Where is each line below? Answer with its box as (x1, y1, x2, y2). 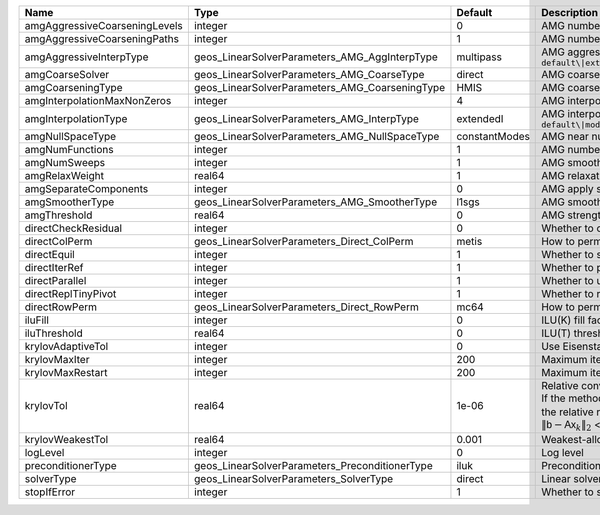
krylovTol (24, 399, 69, 413)
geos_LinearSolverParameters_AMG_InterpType (193, 111, 420, 125)
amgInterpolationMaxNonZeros (24, 94, 172, 107)
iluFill (24, 313, 50, 327)
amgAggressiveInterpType (24, 50, 149, 64)
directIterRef (24, 261, 84, 274)
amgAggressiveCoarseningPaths (24, 32, 180, 45)
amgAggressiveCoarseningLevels (24, 19, 184, 32)
